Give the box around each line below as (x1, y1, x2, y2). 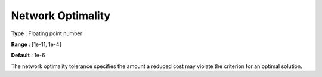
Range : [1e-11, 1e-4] (11, 41, 62, 48)
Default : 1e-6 (11, 51, 45, 59)
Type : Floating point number (11, 30, 83, 37)
